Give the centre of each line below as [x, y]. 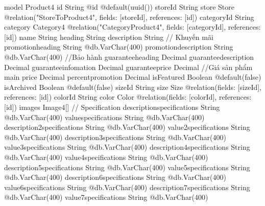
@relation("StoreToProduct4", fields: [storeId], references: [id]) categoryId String [129, 17]
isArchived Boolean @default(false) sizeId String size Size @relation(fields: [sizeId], [133, 87]
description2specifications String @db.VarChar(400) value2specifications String [127, 127]
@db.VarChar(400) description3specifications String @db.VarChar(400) [115, 137]
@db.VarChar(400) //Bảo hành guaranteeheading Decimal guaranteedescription [129, 56]
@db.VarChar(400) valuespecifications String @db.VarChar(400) [104, 117]
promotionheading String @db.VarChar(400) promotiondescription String [119, 47]
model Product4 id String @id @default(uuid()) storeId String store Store [119, 7]
